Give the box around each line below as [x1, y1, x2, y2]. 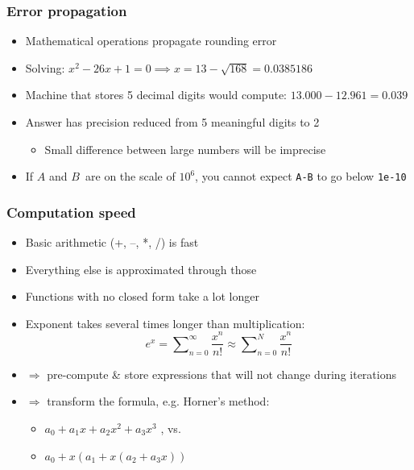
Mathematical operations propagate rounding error [25, 32, 277, 49]
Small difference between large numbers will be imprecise [44, 140, 326, 157]
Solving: [25, 59, 65, 76]
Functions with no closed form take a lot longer [25, 288, 259, 305]
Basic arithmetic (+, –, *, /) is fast [25, 234, 199, 251]
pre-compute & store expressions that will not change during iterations [47, 365, 396, 382]
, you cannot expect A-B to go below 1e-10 [195, 168, 407, 185]
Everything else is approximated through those [25, 260, 257, 277]
